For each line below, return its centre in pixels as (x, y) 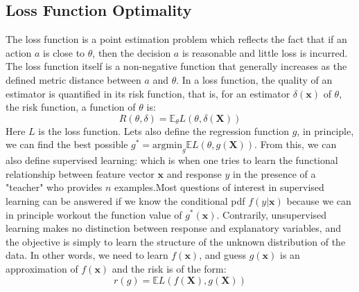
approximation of (42, 268)
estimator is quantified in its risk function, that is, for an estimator (148, 93)
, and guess (223, 255)
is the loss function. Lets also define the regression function (164, 130)
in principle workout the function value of (94, 214)
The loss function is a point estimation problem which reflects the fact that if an (176, 39)
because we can (319, 200)
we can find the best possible (67, 144)
